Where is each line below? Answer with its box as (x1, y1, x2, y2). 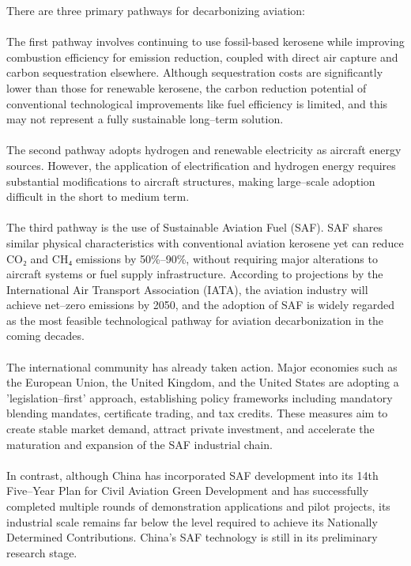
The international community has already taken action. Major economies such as (6, 358, 398, 375)
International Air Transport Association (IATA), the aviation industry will (6, 281, 368, 297)
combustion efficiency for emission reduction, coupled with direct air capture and (6, 48, 398, 65)
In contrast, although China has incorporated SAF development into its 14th (6, 466, 379, 483)
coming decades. (6, 327, 85, 344)
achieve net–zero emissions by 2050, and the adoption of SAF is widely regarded (6, 296, 394, 313)
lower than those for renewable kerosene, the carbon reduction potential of (6, 79, 367, 96)
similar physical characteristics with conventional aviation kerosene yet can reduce (6, 234, 404, 251)
